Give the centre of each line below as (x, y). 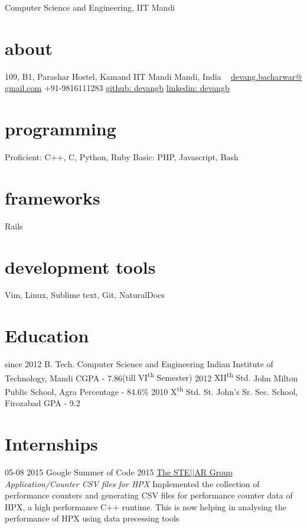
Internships (51, 444)
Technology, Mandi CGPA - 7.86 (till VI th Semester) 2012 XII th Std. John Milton (151, 377)
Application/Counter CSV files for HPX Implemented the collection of (132, 483)
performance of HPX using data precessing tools (92, 518)
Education (47, 336)
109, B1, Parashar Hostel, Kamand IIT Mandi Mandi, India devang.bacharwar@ (153, 76)
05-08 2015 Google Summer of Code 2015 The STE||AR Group (119, 472)
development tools (80, 266)
